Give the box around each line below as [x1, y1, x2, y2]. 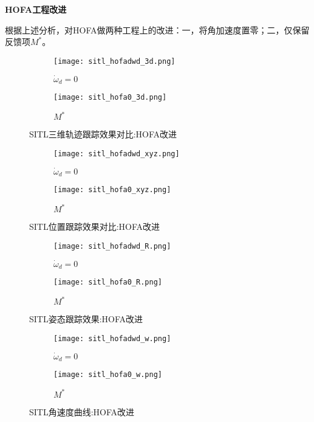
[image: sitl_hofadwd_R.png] [53, 241, 171, 251]
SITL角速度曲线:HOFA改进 [29, 405, 135, 418]
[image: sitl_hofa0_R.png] [53, 278, 162, 287]
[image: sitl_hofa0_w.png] [53, 370, 162, 379]
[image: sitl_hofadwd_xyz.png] [53, 149, 180, 158]
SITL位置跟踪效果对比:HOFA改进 [29, 220, 160, 233]
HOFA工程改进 [5, 3, 67, 15]
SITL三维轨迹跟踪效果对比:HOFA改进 [29, 128, 177, 140]
